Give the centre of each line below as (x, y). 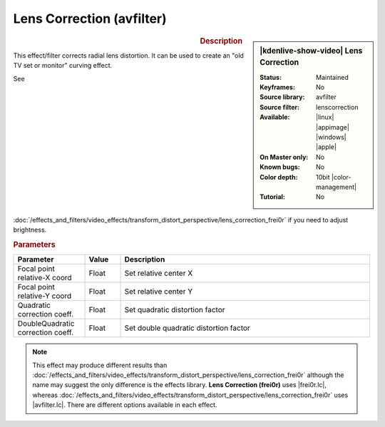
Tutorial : (272, 197)
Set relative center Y (159, 292)
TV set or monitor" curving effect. (63, 66)
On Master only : (284, 157)
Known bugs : (280, 167)
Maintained (333, 77)
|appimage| (333, 127)
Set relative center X (159, 273)
